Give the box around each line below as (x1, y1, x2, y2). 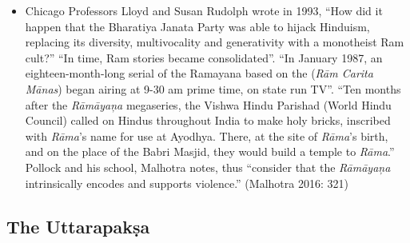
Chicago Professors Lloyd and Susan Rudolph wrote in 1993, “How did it (25, 2, 383, 18)
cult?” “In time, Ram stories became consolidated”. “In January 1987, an (25, 49, 383, 66)
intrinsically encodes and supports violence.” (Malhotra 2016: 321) (25, 174, 348, 191)
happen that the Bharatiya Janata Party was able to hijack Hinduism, (25, 18, 370, 34)
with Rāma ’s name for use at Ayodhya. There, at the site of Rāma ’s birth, (25, 127, 388, 144)
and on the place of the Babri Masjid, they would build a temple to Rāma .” (25, 143, 395, 160)
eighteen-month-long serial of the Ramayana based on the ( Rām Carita (25, 65, 373, 82)
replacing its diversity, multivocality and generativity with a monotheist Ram (25, 34, 404, 50)
